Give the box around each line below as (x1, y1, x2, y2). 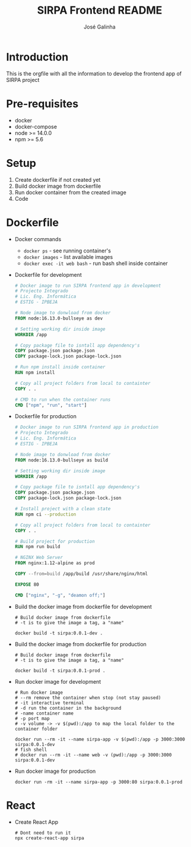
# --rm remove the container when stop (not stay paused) (14, 694, 161, 701)
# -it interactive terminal (14, 700, 84, 706)
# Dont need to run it (14, 830, 71, 836)
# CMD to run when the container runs (14, 396, 111, 403)
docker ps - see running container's (23, 247, 112, 254)
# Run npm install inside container (14, 364, 106, 370)
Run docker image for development (14, 678, 101, 685)
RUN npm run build (14, 544, 61, 550)
